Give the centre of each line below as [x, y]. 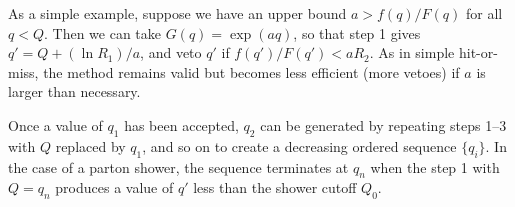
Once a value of [55, 124]
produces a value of [114, 187]
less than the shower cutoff [275, 187]
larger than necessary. [74, 91]
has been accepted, [181, 124]
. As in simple [412, 52]
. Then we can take [102, 32]
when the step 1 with [435, 166]
